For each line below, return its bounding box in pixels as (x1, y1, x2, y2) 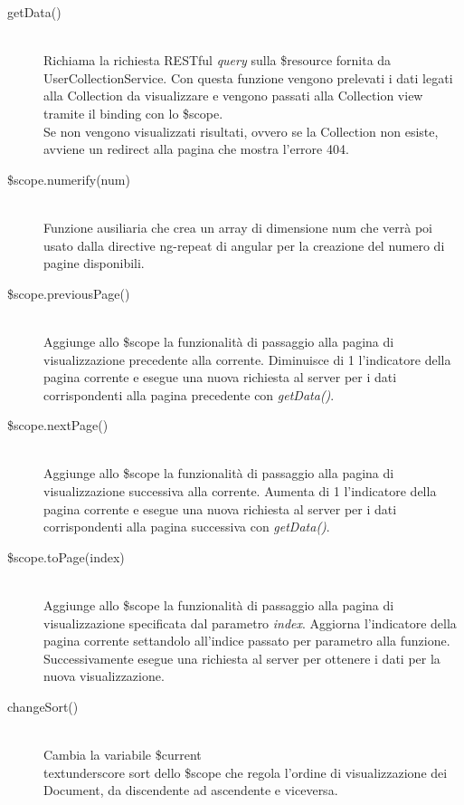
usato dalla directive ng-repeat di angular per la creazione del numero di (43, 235, 445, 254)
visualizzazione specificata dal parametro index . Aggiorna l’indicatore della (43, 613, 457, 632)
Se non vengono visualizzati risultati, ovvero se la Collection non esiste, (43, 121, 439, 140)
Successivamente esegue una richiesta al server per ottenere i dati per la (43, 648, 440, 667)
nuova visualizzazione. (43, 666, 165, 685)
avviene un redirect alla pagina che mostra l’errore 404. (43, 139, 349, 158)
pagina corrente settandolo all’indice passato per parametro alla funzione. (43, 631, 450, 650)
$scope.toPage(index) (7, 547, 125, 566)
